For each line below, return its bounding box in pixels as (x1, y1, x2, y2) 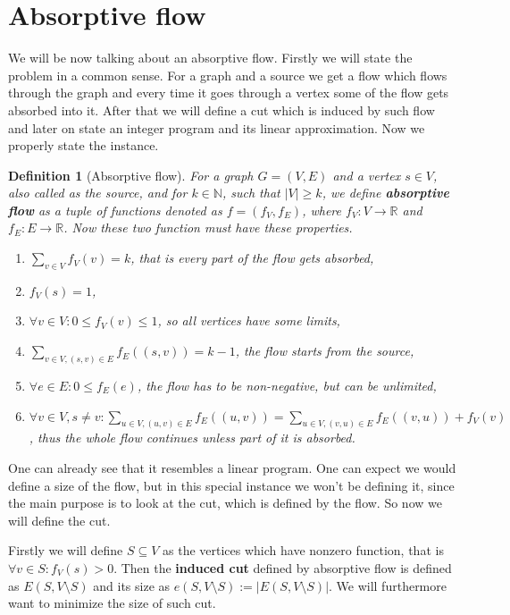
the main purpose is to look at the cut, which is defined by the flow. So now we (8, 493, 442, 512)
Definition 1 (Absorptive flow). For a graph (8, 165, 254, 184)
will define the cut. (8, 510, 111, 529)
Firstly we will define (8, 541, 123, 560)
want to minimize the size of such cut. (8, 594, 216, 612)
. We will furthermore (329, 576, 447, 594)
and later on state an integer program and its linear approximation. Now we (8, 118, 425, 137)
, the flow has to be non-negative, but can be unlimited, (137, 375, 437, 394)
